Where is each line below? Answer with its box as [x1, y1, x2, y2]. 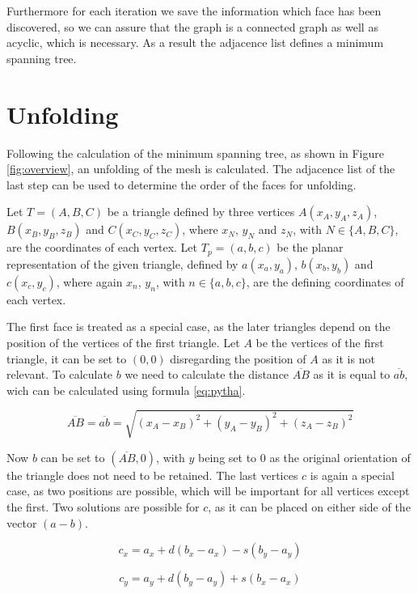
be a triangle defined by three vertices [107, 203, 295, 220]
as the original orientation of [269, 448, 411, 465]
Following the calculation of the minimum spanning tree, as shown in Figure [6, 144, 384, 161]
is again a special [310, 466, 395, 483]
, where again [56, 273, 123, 290]
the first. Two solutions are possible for [6, 499, 200, 516]
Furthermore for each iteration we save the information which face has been [6, 2, 382, 19]
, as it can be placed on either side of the [208, 499, 411, 516]
